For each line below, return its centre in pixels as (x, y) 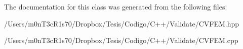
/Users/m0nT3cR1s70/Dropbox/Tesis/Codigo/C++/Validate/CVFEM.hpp (122, 23)
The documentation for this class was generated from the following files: (116, 6)
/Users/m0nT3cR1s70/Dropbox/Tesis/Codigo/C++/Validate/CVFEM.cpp (121, 40)
